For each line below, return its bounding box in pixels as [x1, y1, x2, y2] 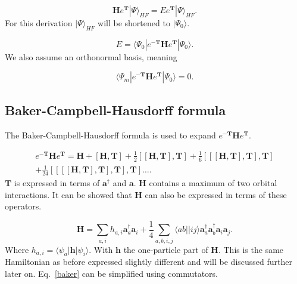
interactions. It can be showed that [5, 188, 132, 200]
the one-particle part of [123, 243, 208, 255]
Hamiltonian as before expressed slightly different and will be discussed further [5, 255, 292, 268]
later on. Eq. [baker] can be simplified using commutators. [5, 267, 218, 279]
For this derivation [5, 17, 73, 29]
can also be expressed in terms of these [145, 188, 287, 200]
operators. [5, 200, 42, 212]
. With [89, 243, 113, 255]
